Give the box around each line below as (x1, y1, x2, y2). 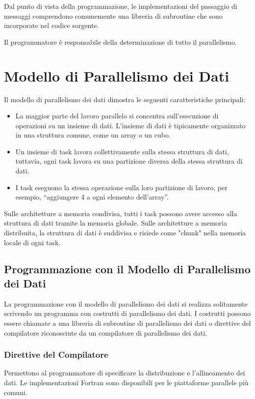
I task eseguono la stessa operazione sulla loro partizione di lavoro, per (15, 182, 228, 192)
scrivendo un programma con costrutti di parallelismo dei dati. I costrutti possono (4, 308, 251, 318)
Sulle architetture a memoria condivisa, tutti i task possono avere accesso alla (4, 208, 237, 218)
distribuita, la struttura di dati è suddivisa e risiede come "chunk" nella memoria (4, 228, 246, 238)
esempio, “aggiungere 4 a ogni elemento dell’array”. (15, 192, 169, 202)
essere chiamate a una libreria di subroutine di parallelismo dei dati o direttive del (4, 318, 251, 328)
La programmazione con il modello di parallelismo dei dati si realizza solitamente (4, 298, 248, 309)
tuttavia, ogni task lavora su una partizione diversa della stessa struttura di (15, 156, 243, 166)
